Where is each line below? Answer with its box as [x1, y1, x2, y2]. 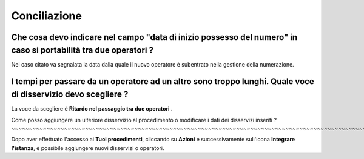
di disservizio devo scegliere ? [11, 89, 129, 100]
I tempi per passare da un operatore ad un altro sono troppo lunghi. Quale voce [11, 76, 315, 87]
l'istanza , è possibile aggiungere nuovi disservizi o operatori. [11, 144, 164, 151]
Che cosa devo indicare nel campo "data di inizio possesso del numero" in [11, 32, 297, 42]
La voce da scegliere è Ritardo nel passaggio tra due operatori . [11, 105, 173, 112]
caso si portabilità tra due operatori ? [11, 45, 154, 55]
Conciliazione [11, 9, 82, 22]
